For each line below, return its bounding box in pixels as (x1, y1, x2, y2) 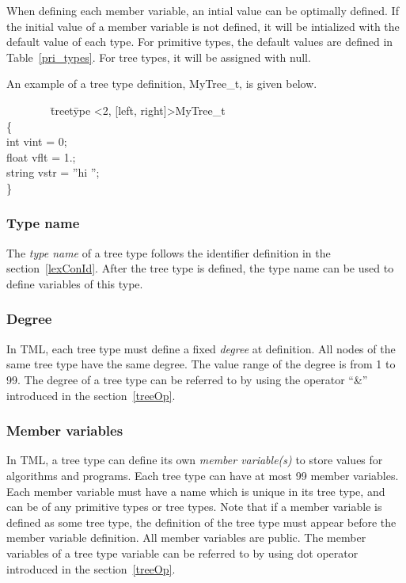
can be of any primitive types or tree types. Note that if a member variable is (6, 498, 382, 515)
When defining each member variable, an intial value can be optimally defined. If (6, 2, 399, 18)
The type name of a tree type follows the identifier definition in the (6, 244, 331, 261)
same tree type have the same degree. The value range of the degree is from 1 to (6, 356, 396, 372)
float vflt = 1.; (6, 148, 76, 165)
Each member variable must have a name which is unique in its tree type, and (6, 482, 385, 499)
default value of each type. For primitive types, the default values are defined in (6, 33, 393, 50)
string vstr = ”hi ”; (6, 164, 100, 181)
